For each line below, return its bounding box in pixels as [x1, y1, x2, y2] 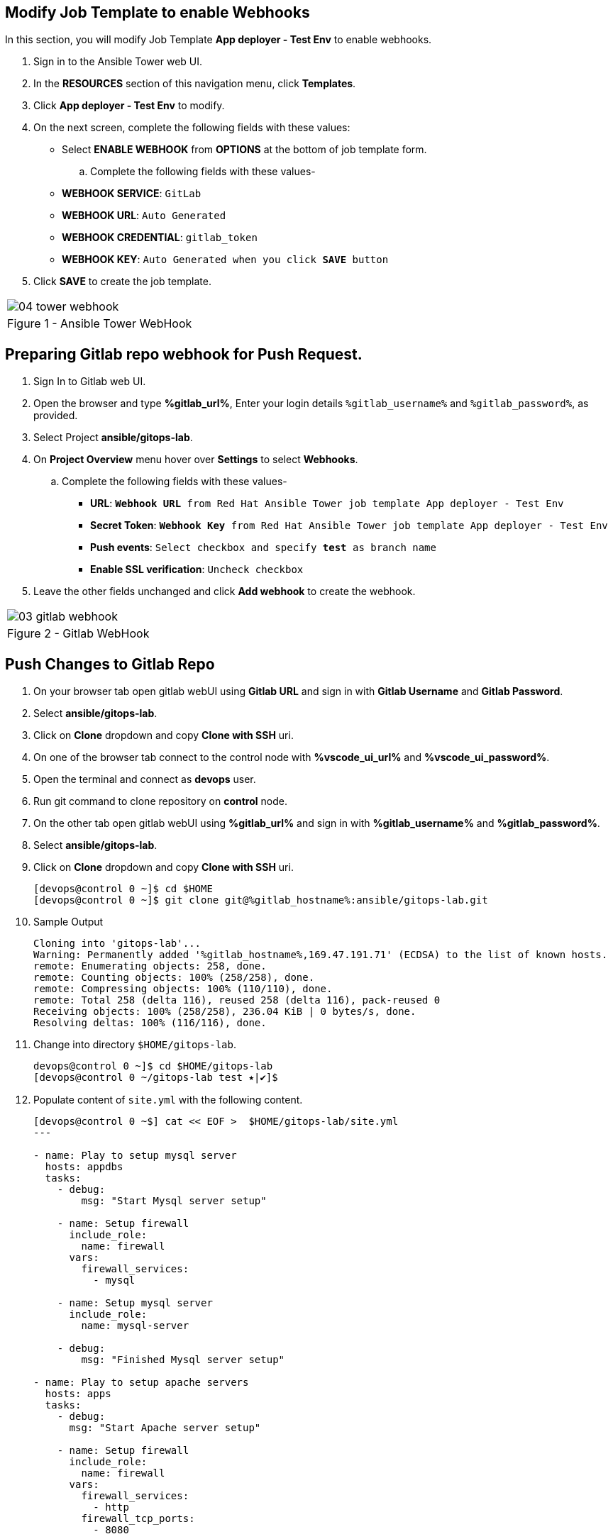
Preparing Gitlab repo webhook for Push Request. [5, 345, 363, 363]
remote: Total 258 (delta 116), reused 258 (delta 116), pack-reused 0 [33, 994, 441, 1006]
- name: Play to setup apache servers [33, 1377, 249, 1389]
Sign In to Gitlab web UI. [33, 375, 146, 388]
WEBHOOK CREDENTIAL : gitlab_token [62, 231, 258, 244]
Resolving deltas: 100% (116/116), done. [33, 1017, 267, 1029]
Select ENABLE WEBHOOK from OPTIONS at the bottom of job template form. [62, 143, 427, 156]
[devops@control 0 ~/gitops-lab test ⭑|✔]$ [33, 1072, 278, 1084]
